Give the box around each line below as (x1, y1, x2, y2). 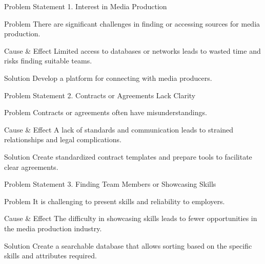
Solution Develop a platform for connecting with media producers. (4, 72, 212, 83)
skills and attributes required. (4, 250, 97, 261)
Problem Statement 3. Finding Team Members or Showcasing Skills (4, 179, 216, 189)
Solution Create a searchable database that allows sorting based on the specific (4, 240, 252, 251)
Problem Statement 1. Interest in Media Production (4, 1, 167, 11)
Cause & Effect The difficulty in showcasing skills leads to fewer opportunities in (4, 213, 257, 224)
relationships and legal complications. (4, 134, 121, 145)
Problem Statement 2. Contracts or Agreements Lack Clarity (4, 90, 196, 100)
